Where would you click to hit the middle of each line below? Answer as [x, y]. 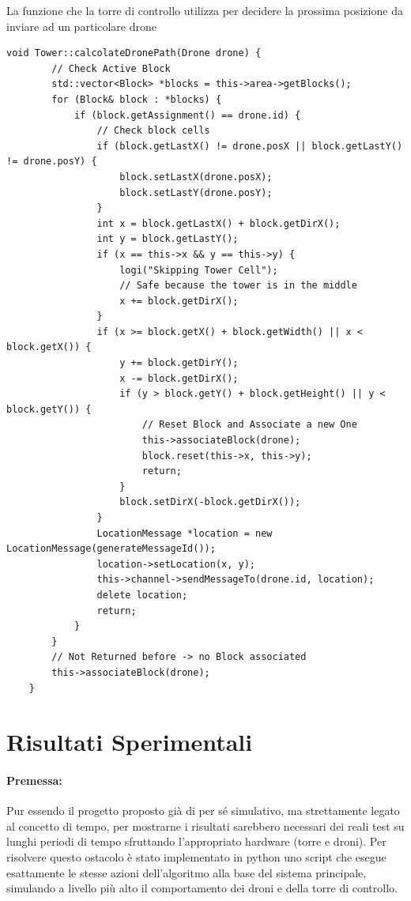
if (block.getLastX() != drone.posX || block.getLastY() [250, 146]
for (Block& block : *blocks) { [137, 99]
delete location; [142, 595]
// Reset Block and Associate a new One [249, 425]
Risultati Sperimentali [130, 742]
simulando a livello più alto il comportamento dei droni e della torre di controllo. [202, 888]
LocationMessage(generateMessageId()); [111, 549]
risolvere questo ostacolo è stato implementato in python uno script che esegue [196, 857]
